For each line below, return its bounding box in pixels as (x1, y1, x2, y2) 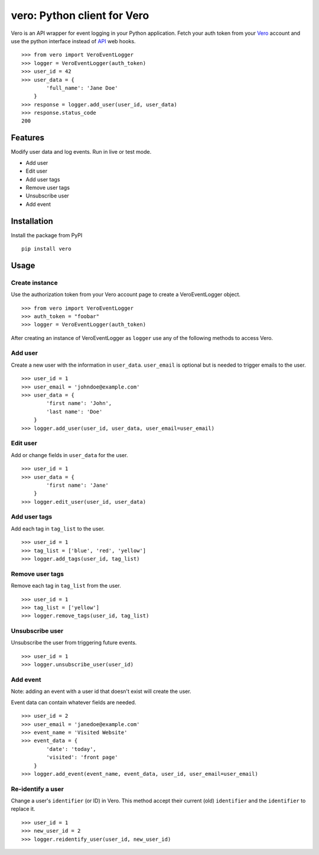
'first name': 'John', (46, 400, 112, 407)
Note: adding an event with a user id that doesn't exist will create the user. (11, 688, 191, 695)
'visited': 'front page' (46, 754, 118, 761)
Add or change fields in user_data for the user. (11, 451, 128, 458)
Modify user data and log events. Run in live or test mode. (11, 148, 152, 156)
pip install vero (21, 245, 71, 252)
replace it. (11, 805, 35, 812)
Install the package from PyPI (11, 231, 83, 239)
